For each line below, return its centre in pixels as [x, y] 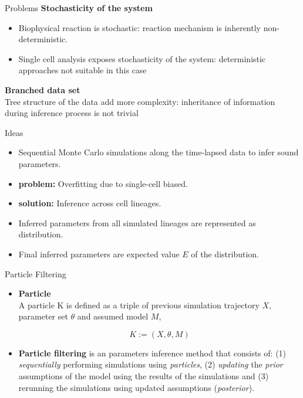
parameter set [43, 316]
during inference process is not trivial [72, 113]
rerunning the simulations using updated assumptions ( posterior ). [136, 387]
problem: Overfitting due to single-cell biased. [103, 183]
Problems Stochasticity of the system [79, 8]
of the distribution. [225, 254]
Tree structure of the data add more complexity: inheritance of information [140, 101]
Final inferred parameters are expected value [99, 254]
